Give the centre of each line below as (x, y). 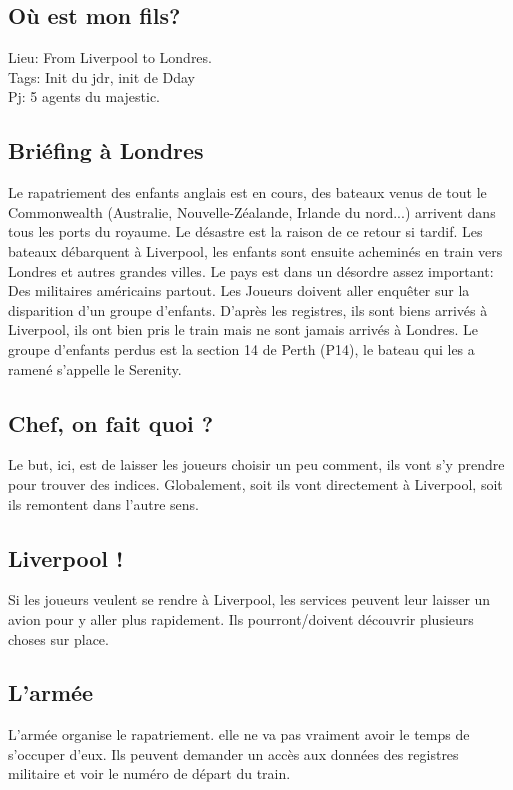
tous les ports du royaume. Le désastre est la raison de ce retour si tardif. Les (245, 231)
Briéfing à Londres (106, 150)
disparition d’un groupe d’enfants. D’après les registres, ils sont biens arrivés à (248, 309)
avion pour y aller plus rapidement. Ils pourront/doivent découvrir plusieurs (241, 618)
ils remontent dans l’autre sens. (103, 503)
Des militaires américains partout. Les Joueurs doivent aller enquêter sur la (239, 290)
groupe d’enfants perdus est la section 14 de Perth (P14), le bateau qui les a (241, 348)
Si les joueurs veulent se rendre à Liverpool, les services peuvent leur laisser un (249, 599)
